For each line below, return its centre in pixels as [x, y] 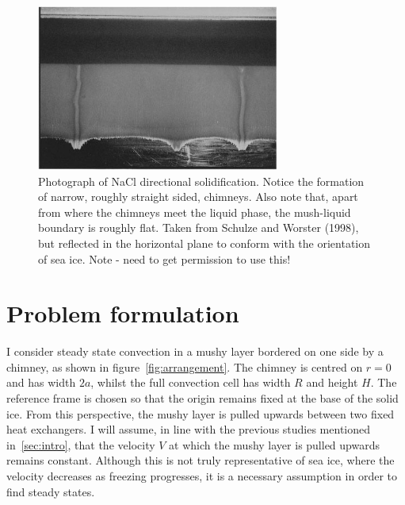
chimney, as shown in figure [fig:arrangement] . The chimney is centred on [185, 366]
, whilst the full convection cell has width [191, 382]
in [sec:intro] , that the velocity [81, 444]
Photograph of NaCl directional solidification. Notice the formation [201, 181]
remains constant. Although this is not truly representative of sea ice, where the [201, 460]
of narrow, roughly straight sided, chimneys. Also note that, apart [198, 197]
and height [332, 382]
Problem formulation [123, 313]
